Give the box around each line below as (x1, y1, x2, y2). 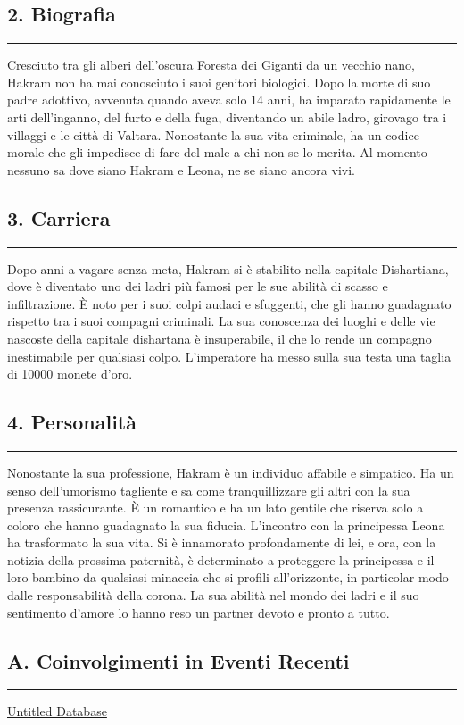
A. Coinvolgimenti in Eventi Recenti (7, 646, 350, 674)
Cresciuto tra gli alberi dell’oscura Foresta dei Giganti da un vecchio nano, (7, 55, 415, 74)
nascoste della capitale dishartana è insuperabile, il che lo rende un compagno (7, 329, 432, 347)
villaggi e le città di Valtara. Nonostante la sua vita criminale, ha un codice (7, 125, 419, 144)
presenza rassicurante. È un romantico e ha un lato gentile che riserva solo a (7, 498, 424, 517)
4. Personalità (7, 408, 137, 436)
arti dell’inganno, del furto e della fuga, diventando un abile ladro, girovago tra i (7, 107, 447, 126)
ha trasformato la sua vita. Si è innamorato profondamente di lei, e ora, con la (7, 533, 436, 552)
